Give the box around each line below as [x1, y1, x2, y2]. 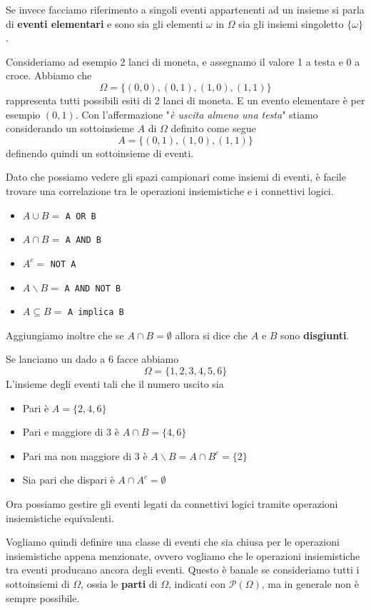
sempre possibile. [6, 590, 80, 605]
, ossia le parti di [81, 576, 158, 591]
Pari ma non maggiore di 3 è [22, 448, 148, 463]
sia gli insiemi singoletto [238, 16, 344, 31]
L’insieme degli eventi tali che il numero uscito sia [6, 376, 224, 391]
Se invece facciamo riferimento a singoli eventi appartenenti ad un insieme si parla [6, 2, 365, 16]
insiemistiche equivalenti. [6, 510, 114, 525]
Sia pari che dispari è [22, 472, 115, 487]
